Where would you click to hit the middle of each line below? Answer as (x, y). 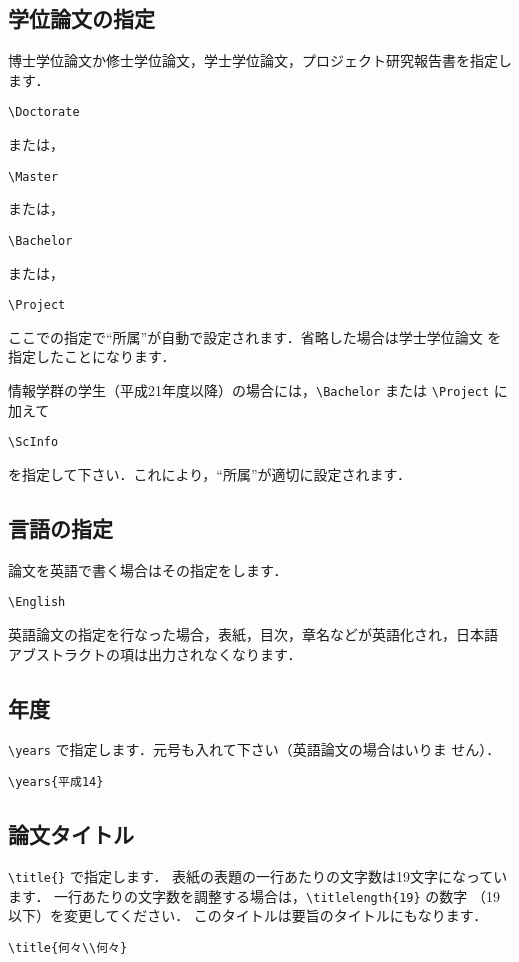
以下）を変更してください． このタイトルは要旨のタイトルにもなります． (248, 915)
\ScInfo (33, 442)
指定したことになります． (92, 356)
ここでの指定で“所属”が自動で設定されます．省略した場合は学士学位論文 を (255, 336)
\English (37, 602)
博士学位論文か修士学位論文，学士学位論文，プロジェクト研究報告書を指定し (260, 60)
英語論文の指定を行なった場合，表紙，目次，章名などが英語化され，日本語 (253, 633)
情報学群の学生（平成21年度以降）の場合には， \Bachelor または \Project (249, 389)
